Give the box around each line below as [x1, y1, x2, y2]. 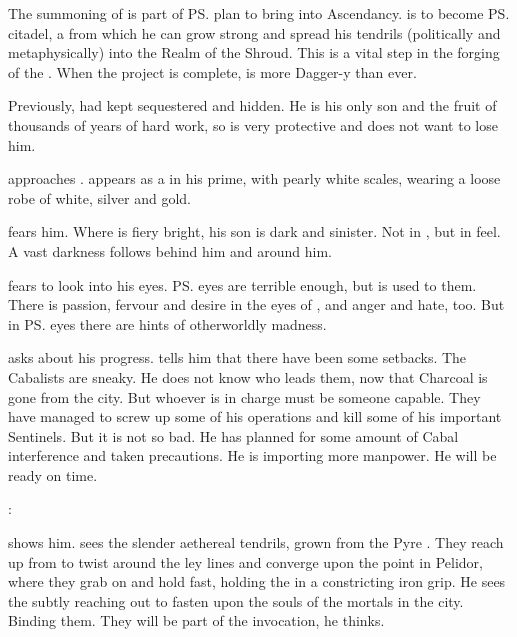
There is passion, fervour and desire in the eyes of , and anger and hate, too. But [8, 294, 505, 315]
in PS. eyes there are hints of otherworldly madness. [8, 313, 327, 334]
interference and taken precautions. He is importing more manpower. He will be [8, 445, 497, 466]
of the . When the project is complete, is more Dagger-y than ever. [8, 61, 417, 82]
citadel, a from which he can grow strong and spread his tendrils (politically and [8, 22, 501, 43]
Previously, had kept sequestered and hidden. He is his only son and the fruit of [8, 95, 497, 116]
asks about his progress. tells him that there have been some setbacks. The [8, 347, 467, 368]
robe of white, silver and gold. [8, 187, 191, 208]
